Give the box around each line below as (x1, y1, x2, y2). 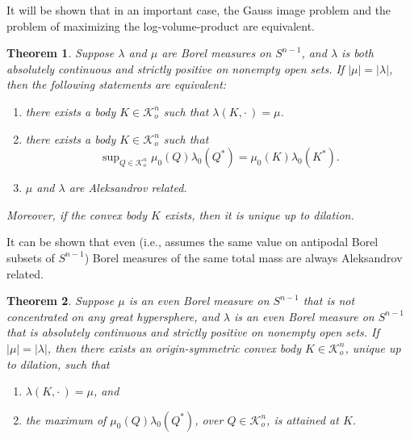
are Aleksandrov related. (69, 179, 187, 196)
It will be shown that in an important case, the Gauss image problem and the (6, 2, 391, 18)
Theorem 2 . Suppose (6, 292, 115, 309)
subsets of (6, 249, 55, 265)
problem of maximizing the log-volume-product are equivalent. (6, 17, 316, 34)
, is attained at (266, 411, 339, 428)
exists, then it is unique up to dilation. (164, 206, 354, 223)
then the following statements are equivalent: (6, 76, 227, 93)
